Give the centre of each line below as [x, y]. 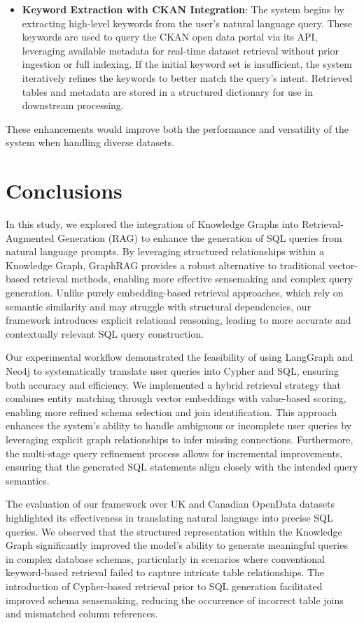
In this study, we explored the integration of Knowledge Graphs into [152, 224]
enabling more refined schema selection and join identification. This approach [171, 411]
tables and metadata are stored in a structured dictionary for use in [167, 91]
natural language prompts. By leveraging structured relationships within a [165, 251]
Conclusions [64, 191]
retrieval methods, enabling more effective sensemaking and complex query [193, 279]
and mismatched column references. [82, 614]
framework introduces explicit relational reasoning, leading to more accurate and [178, 320]
